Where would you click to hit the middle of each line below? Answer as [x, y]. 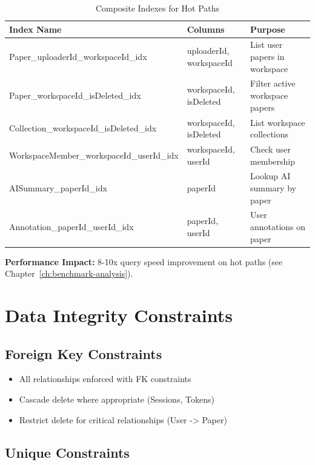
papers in [267, 57]
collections [269, 134]
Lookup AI [270, 176]
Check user [270, 149]
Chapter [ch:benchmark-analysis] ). [69, 273]
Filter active [273, 83]
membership [272, 161]
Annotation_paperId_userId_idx [71, 226]
